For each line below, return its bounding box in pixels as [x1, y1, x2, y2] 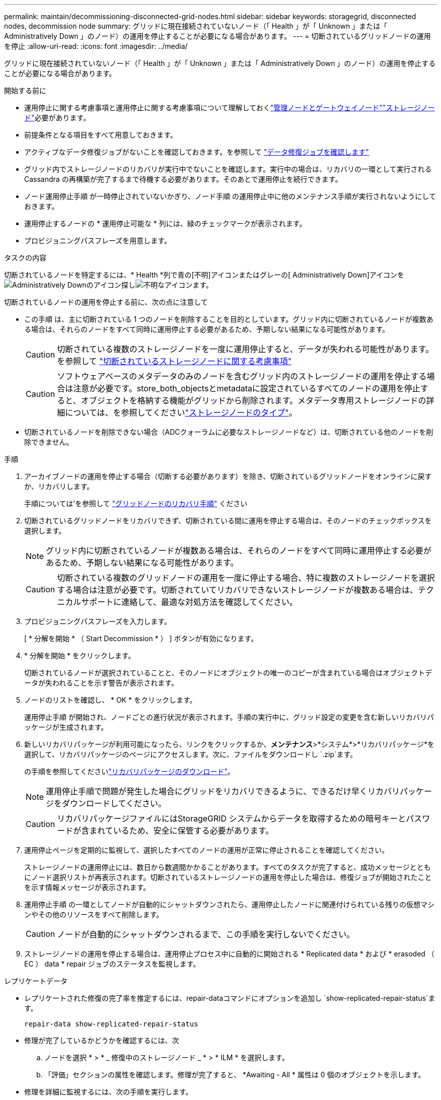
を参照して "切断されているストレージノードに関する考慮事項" [57, 356, 292, 366]
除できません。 [24, 438, 73, 446]
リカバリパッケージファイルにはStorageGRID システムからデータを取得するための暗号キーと [57, 813, 406, 823]
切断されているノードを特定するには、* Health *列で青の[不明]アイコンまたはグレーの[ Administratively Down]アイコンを [4, 270, 405, 279]
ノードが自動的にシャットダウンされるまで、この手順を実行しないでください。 [57, 929, 355, 939]
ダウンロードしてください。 [62, 798, 167, 808]
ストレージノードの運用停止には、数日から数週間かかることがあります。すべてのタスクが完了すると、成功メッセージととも [24, 863, 431, 871]
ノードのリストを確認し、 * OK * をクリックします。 [24, 696, 197, 704]
